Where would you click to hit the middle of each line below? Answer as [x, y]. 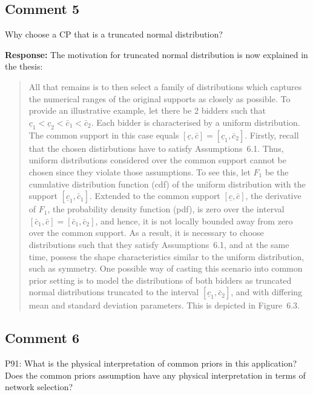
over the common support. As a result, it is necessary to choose [146, 233]
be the [277, 171]
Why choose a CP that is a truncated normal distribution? [114, 34]
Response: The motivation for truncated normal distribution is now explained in [156, 54]
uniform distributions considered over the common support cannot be [158, 160]
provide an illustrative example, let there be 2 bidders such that [147, 110]
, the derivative [273, 196]
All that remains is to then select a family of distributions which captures [165, 86]
